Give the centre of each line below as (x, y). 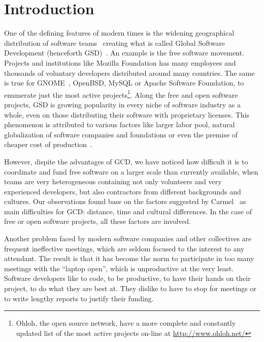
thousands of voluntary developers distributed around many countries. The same (129, 73)
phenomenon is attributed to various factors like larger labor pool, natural (120, 124)
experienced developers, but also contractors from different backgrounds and (123, 191)
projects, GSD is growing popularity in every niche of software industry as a (123, 104)
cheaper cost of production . (48, 144)
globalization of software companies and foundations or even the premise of (121, 134)
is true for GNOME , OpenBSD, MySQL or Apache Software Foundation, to (124, 83)
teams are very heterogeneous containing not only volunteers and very (113, 181)
